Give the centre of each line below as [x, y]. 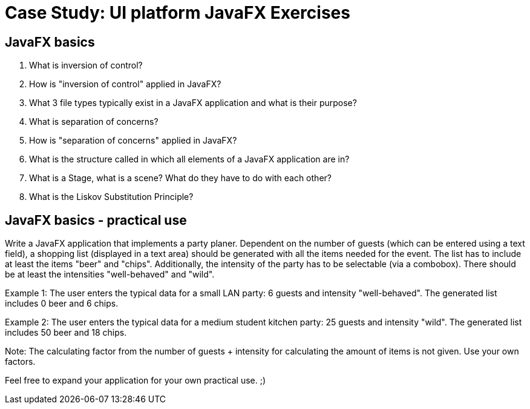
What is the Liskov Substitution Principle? [111, 197]
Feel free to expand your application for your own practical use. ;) [136, 381]
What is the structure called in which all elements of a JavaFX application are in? [189, 159]
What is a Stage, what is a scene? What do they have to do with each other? [180, 178]
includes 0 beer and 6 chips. [62, 304]
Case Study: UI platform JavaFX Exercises [178, 13]
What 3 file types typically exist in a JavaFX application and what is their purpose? [193, 103]
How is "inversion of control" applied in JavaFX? [125, 84]
